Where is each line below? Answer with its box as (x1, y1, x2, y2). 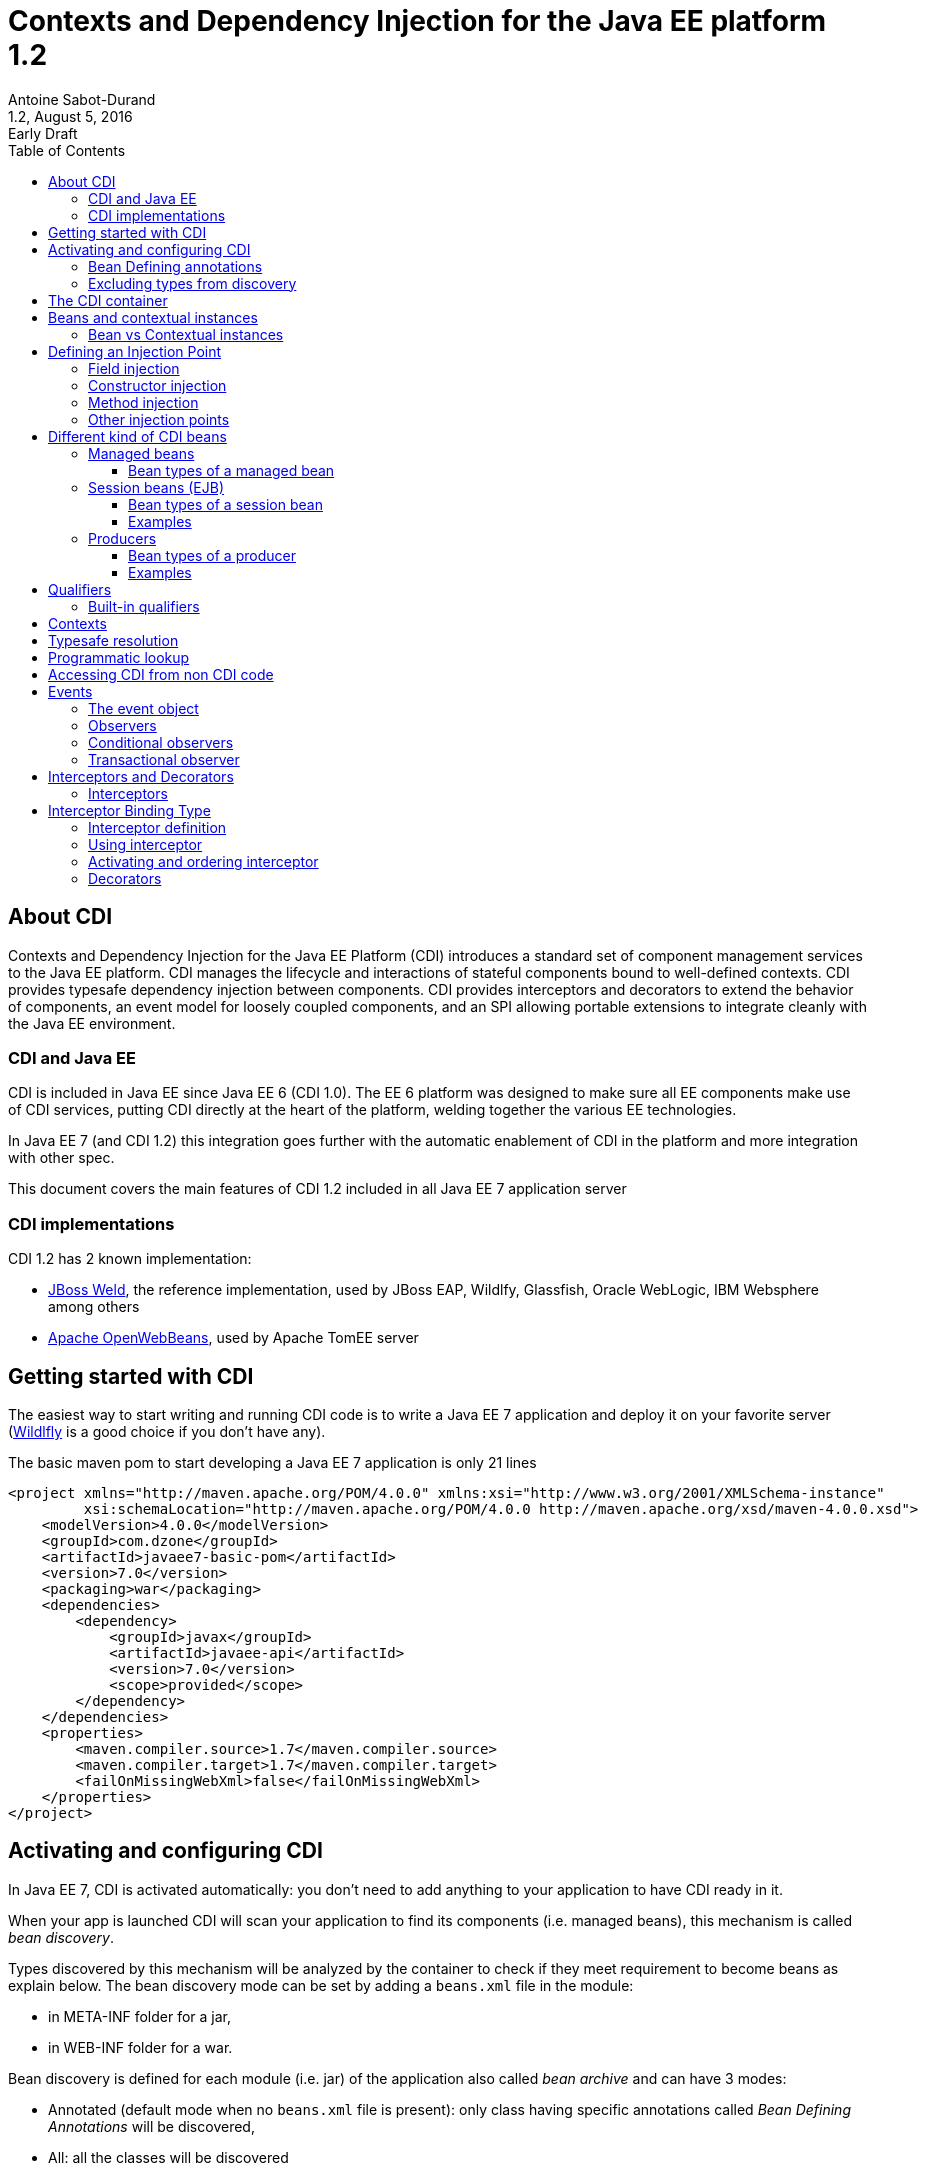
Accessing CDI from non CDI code (48, 665, 274, 683)
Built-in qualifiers (88, 597, 200, 615)
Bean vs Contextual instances (88, 325, 284, 343)
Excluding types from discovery (88, 274, 297, 292)
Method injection (88, 393, 199, 411)
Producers (88, 529, 157, 547)
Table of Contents (8, 141, 126, 159)
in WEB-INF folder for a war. (48, 2038, 233, 2056)
